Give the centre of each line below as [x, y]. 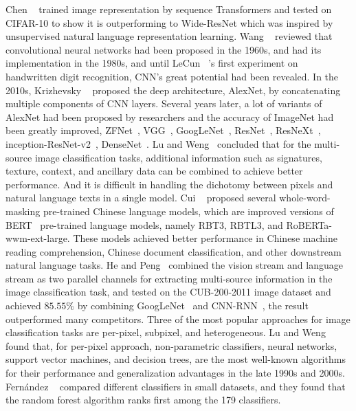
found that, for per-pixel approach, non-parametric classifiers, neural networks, [171, 345]
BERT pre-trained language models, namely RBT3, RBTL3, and [144, 224]
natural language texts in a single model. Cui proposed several [141, 198]
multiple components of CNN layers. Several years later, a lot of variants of [164, 103]
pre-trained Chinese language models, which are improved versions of [188, 211]
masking [23, 211]
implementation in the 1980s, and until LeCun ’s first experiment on [152, 63]
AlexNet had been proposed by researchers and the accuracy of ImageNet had [170, 116]
